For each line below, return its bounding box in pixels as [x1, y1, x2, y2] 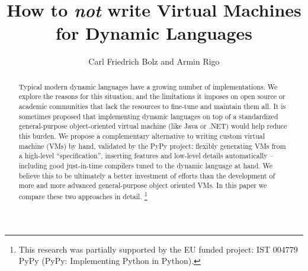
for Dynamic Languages [55, 21, 253, 45]
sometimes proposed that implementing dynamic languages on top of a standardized [18, 111, 278, 121]
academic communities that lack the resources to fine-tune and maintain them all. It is [18, 101, 286, 111]
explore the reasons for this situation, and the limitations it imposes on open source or [18, 91, 285, 101]
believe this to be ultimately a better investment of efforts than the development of [18, 170, 275, 180]
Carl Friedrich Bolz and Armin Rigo [88, 55, 220, 68]
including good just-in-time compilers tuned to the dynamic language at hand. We [18, 160, 273, 170]
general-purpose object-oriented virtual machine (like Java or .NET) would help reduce [18, 121, 287, 131]
